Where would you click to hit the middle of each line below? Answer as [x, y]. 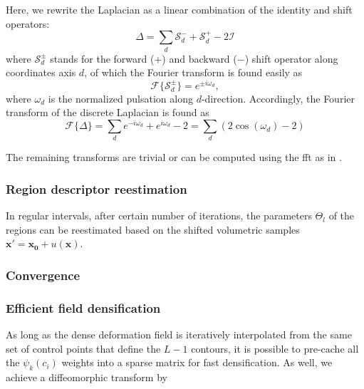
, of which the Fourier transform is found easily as [193, 72]
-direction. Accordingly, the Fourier [278, 98]
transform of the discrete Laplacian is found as [108, 112]
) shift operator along [291, 58]
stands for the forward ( [102, 58]
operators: [28, 23]
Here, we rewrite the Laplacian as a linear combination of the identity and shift [179, 9]
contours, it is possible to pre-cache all [275, 348]
